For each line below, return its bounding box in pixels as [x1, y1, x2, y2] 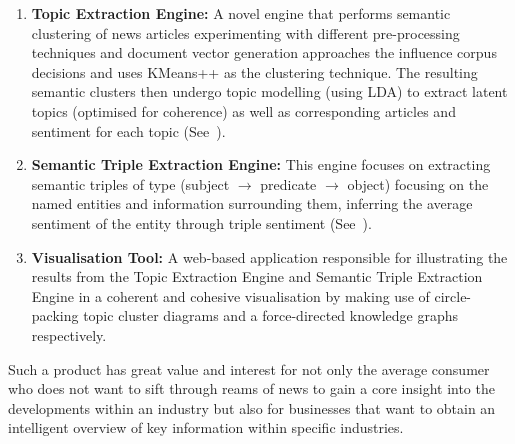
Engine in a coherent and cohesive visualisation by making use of [31, 285, 430, 306]
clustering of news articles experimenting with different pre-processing [31, 22, 460, 43]
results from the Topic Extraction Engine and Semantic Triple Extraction [31, 266, 483, 287]
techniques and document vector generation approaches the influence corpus [31, 42, 497, 63]
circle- [434, 285, 472, 306]
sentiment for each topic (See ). [31, 120, 226, 141]
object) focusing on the [347, 173, 489, 194]
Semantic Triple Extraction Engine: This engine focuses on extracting [31, 154, 491, 175]
